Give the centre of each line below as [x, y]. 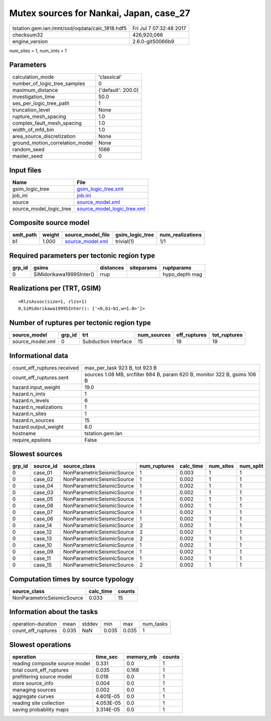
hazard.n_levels [31, 400]
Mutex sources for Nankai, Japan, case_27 [100, 13]
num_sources [154, 335]
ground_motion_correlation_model [53, 143]
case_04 [43, 486]
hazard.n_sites [30, 413]
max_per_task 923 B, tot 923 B [121, 368]
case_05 [43, 499]
